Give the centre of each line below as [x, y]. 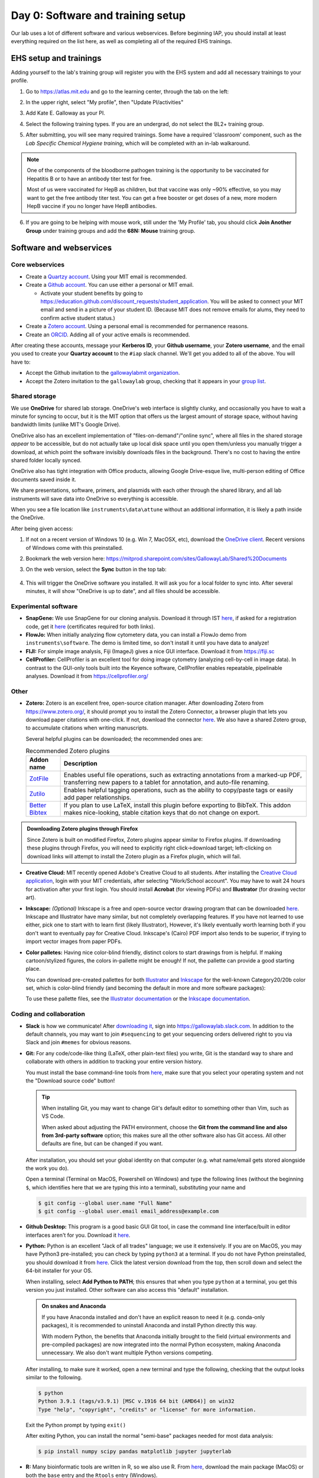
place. [33, 969]
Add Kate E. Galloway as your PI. [66, 113]
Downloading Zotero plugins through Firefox [82, 829]
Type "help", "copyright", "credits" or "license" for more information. [147, 1409]
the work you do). [47, 1168]
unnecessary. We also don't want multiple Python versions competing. [127, 1353]
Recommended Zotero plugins [68, 751]
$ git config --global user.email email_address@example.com [128, 1211]
